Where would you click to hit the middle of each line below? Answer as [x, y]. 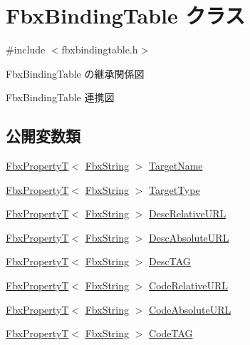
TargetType [175, 189]
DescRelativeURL [188, 213]
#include [26, 50]
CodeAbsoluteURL [190, 309]
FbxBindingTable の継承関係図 [75, 73]
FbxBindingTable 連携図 [60, 97]
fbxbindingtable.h [100, 50]
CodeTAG [171, 333]
